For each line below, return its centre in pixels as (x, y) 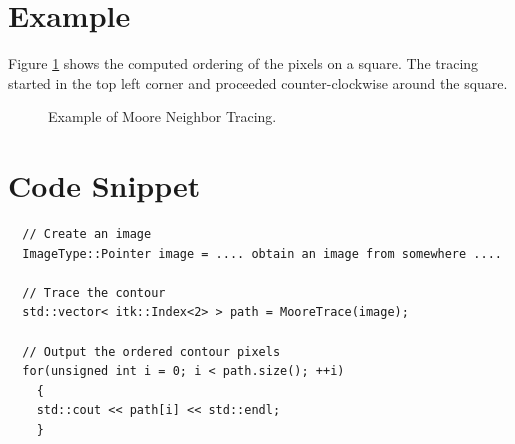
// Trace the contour (94, 292)
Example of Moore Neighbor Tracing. (162, 116)
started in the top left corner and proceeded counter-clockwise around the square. (258, 82)
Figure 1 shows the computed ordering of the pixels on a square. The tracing (243, 63)
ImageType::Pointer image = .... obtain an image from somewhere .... (262, 253)
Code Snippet (104, 185)
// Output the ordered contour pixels (151, 351)
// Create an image (87, 234)
